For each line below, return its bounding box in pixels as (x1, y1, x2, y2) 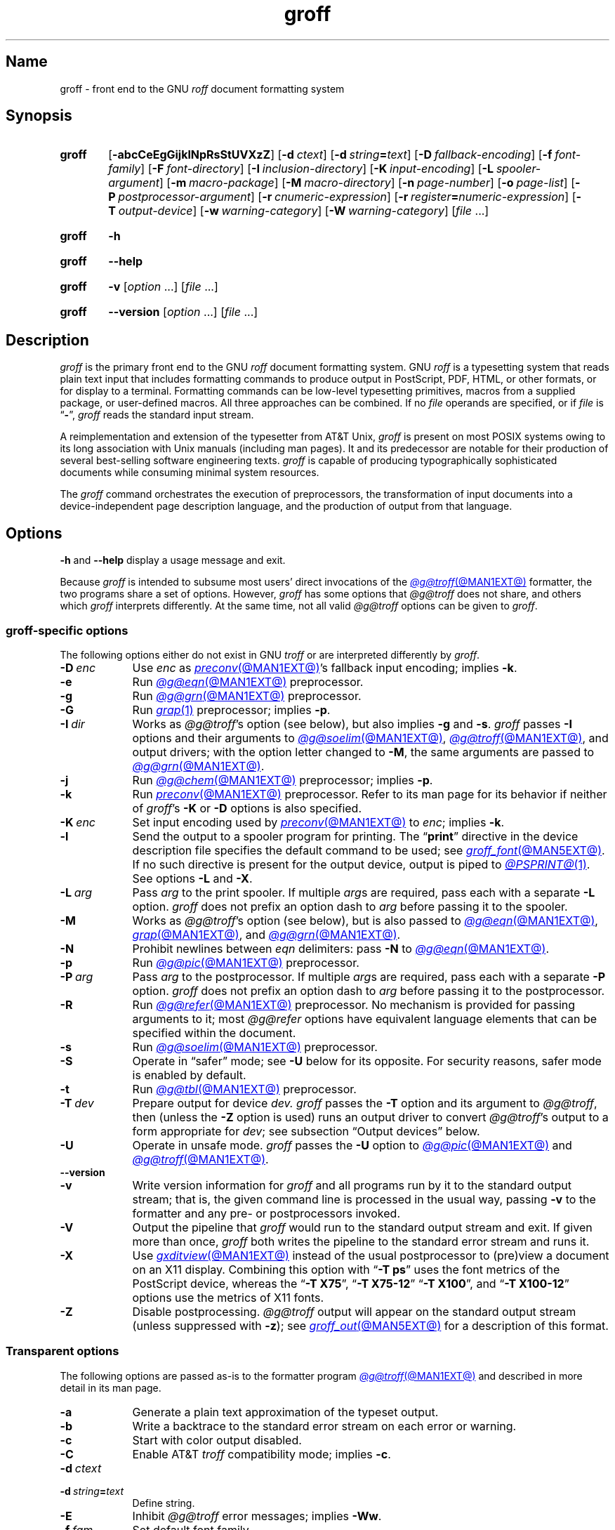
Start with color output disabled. (132, 1432, 302, 1447)
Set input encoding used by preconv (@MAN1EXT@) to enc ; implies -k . (132, 815, 505, 829)
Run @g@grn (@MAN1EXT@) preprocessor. (132, 688, 362, 703)
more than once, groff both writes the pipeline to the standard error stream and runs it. (132, 1234, 590, 1248)
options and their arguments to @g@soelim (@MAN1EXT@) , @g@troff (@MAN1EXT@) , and (132, 730, 609, 745)
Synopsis (6, 107, 72, 125)
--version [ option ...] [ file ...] (108, 305, 258, 319)
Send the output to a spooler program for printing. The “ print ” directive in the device (132, 829, 578, 843)
